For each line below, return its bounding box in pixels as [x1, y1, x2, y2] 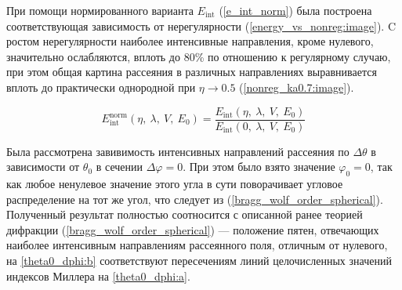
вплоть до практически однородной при [6, 78, 196, 95]
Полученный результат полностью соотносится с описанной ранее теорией [6, 206, 363, 223]
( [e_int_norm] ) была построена [219, 2, 372, 18]
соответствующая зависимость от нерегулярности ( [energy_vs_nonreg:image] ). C [6, 17, 397, 34]
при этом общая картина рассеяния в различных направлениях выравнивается [6, 63, 377, 80]
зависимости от [6, 158, 80, 175]
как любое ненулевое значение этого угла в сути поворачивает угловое [6, 176, 343, 192]
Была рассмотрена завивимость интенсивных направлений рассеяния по [6, 143, 349, 159]
